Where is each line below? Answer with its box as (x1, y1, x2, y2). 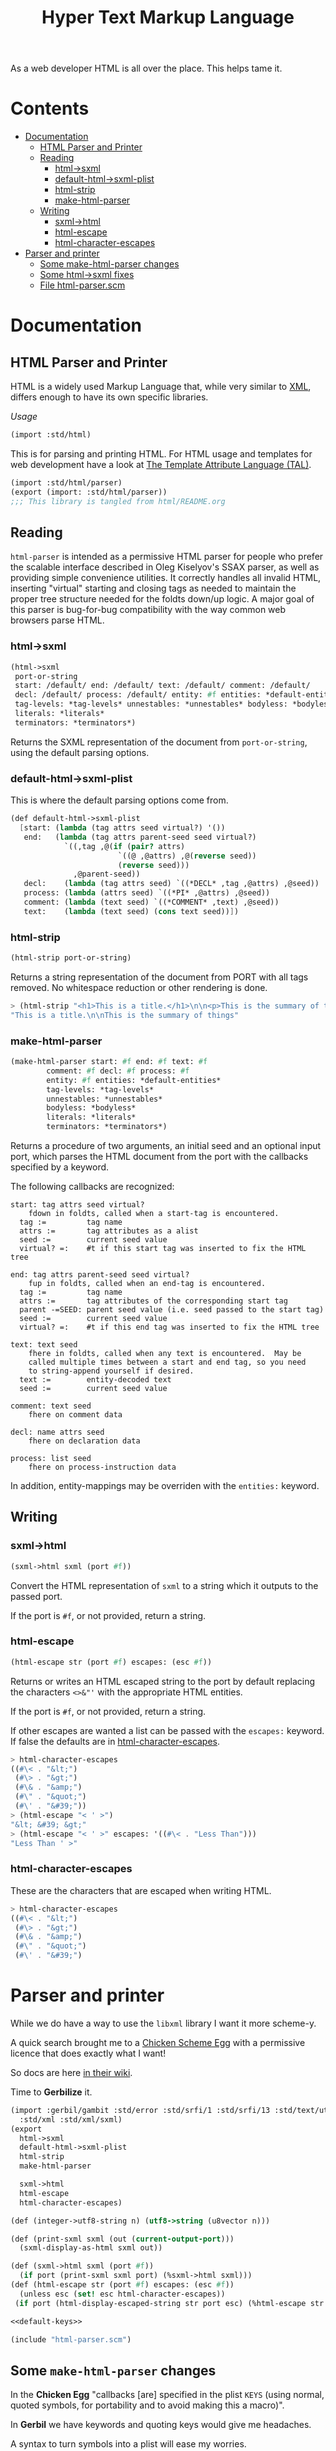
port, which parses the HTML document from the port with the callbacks (10, 1151, 309, 1162)
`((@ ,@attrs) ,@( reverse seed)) (117, 851, 257, 861)
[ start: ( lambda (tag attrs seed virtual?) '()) (19, 823, 226, 833)
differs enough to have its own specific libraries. (10, 391, 209, 403)
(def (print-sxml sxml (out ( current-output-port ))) (10, 2234, 235, 2244)
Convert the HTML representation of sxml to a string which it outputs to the (10, 1579, 319, 1591)
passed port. (10, 1590, 63, 1602)
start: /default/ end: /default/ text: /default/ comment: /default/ (14, 681, 311, 691)
